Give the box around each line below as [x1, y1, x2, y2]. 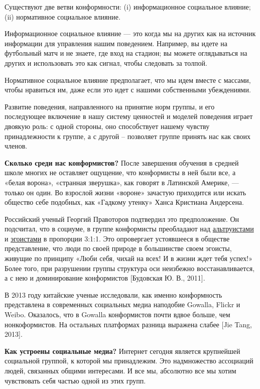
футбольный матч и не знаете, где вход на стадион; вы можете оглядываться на [5, 48, 247, 58]
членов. [5, 141, 28, 151]
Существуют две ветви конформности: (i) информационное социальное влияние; [5, 2, 251, 12]
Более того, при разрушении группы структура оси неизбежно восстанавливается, [5, 263, 255, 273]
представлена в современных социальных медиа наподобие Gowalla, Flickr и [5, 299, 240, 310]
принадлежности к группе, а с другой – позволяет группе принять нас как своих [5, 131, 251, 141]
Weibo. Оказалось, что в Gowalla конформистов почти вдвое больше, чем [5, 309, 230, 320]
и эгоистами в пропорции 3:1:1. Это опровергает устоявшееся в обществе [5, 233, 230, 243]
